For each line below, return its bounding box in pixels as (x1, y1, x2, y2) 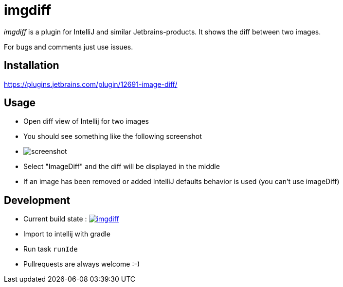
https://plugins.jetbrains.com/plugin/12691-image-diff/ (4, 80, 178, 88)
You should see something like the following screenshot (23, 132, 202, 141)
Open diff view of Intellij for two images (23, 117, 149, 126)
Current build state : (23, 215, 87, 223)
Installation (4, 59, 59, 72)
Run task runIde (23, 245, 78, 253)
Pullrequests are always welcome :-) (23, 260, 140, 269)
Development (4, 194, 71, 206)
